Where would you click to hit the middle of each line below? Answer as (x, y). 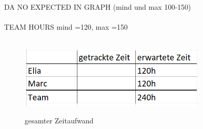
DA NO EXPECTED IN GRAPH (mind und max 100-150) (98, 7)
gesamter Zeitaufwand (59, 121)
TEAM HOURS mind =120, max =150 (66, 27)
